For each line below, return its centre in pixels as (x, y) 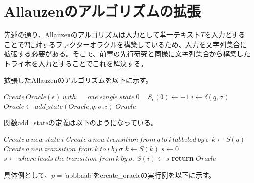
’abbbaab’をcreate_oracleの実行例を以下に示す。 (140, 174)
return (183, 158)
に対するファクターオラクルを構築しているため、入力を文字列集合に (138, 44)
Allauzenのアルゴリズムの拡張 (102, 11)
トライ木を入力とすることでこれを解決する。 (76, 63)
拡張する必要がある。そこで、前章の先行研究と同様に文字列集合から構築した (127, 54)
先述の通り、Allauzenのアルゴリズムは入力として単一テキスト (102, 35)
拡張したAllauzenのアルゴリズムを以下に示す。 (78, 80)
